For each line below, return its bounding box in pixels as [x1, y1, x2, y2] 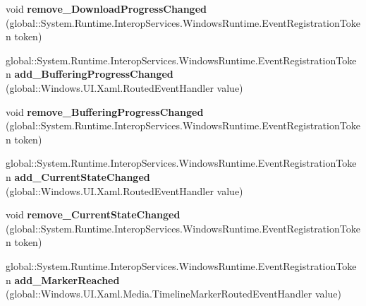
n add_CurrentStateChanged [6, 169, 150, 184]
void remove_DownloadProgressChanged [6, 1, 207, 16]
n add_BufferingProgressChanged [6, 66, 173, 81]
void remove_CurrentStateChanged [6, 207, 181, 222]
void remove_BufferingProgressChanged [6, 104, 204, 119]
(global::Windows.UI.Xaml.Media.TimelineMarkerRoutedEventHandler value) [6, 286, 341, 301]
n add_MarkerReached [6, 272, 120, 287]
